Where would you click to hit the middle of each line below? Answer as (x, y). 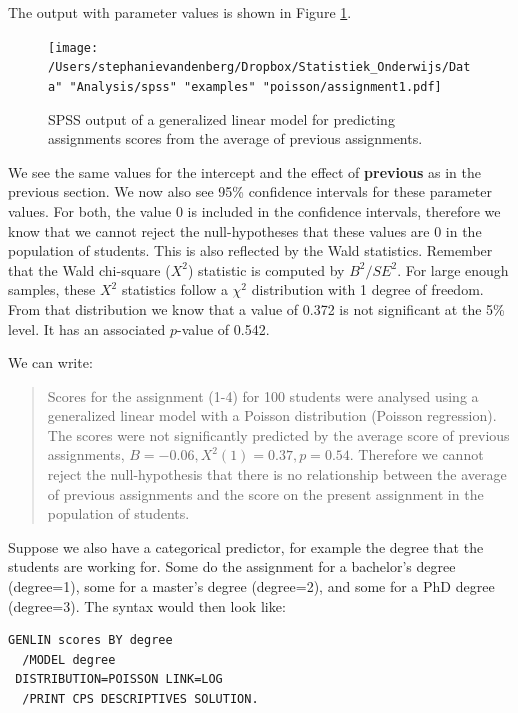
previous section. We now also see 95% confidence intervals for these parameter (250, 191)
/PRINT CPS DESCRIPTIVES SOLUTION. (140, 699)
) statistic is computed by (266, 269)
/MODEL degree (69, 659)
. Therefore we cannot (416, 454)
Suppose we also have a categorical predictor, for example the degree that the (246, 546)
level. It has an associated (87, 328)
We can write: (50, 362)
